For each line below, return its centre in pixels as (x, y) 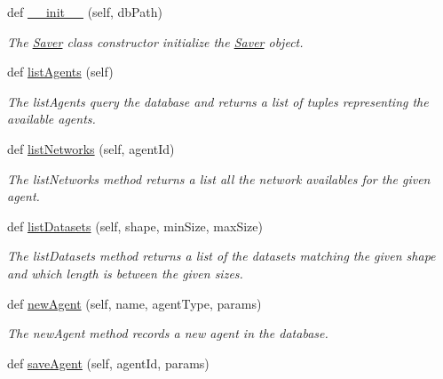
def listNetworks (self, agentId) (91, 148)
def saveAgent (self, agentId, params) (108, 363)
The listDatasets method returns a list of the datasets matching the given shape (221, 256)
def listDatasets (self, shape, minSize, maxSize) (135, 226)
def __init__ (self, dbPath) (85, 12)
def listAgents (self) (60, 72)
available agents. (51, 119)
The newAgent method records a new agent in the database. (168, 333)
